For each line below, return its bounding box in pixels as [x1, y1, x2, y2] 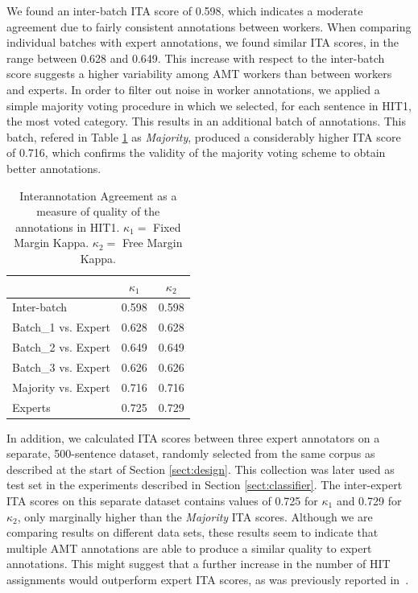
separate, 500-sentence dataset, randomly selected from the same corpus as [6, 445, 375, 462]
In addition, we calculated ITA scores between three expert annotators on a [6, 429, 380, 446]
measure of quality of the [36, 203, 160, 220]
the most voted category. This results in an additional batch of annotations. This [6, 113, 407, 130]
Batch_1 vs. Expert [12, 319, 110, 336]
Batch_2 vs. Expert [12, 339, 110, 356]
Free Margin [122, 234, 183, 251]
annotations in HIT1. [15, 218, 120, 235]
